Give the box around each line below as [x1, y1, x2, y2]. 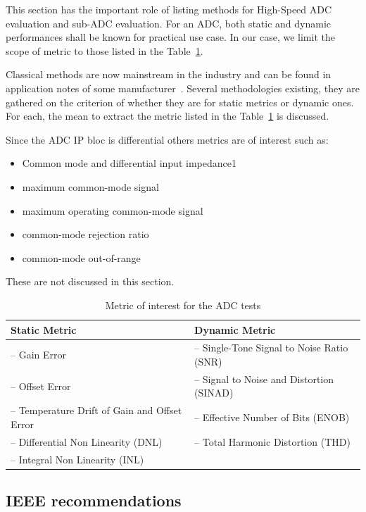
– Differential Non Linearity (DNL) [11, 434, 163, 449]
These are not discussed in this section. [6, 274, 175, 289]
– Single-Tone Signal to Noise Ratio [194, 340, 348, 355]
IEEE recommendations [6, 489, 182, 511]
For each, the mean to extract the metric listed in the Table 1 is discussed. [6, 108, 329, 123]
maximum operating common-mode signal [22, 203, 203, 218]
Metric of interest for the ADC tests [105, 297, 261, 312]
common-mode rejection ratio [22, 227, 149, 242]
